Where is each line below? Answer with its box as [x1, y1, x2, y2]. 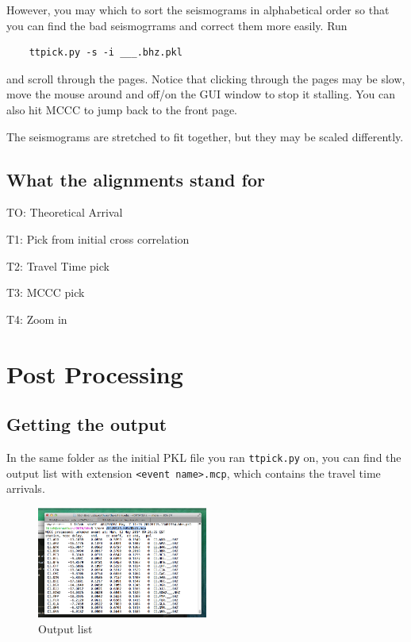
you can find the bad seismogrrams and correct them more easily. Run [6, 17, 348, 33]
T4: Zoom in [6, 310, 67, 327]
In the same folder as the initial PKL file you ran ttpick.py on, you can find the [6, 448, 401, 465]
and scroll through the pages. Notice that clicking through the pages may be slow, [6, 70, 405, 86]
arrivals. [6, 480, 45, 497]
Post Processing [6, 357, 183, 390]
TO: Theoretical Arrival [6, 204, 123, 221]
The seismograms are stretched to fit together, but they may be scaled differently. [6, 128, 404, 144]
